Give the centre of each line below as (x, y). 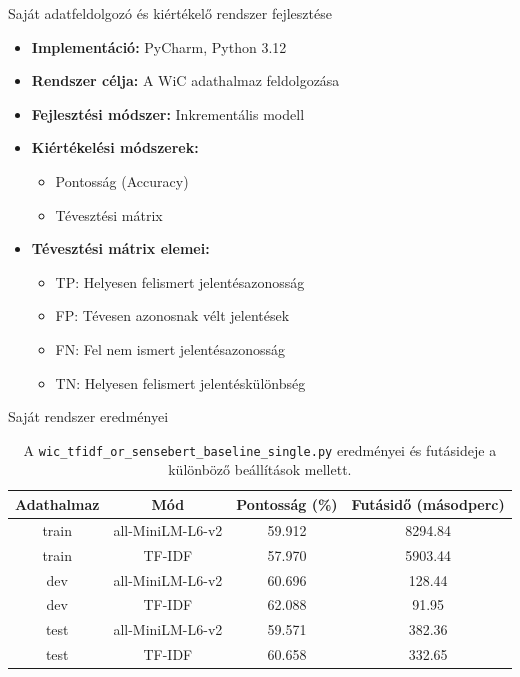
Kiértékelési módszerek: (115, 147)
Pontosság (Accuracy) (122, 180)
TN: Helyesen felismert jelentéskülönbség (180, 382)
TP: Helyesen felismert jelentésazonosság (180, 281)
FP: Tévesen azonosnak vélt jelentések (172, 315)
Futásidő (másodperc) (428, 503)
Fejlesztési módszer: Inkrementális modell (168, 113)
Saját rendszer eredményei (88, 416)
